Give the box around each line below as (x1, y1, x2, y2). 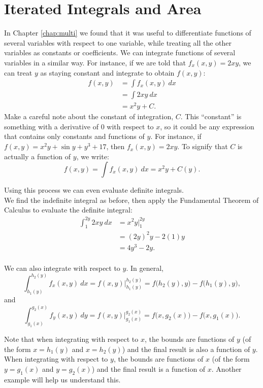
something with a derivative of (4, 121, 99, 131)
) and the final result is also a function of (122, 343, 250, 354)
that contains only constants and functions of (4, 131, 145, 142)
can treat (4, 67, 32, 78)
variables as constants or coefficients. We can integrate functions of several (4, 47, 236, 58)
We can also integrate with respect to (4, 262, 120, 273)
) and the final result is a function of (91, 364, 206, 374)
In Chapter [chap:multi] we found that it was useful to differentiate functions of (4, 27, 251, 38)
